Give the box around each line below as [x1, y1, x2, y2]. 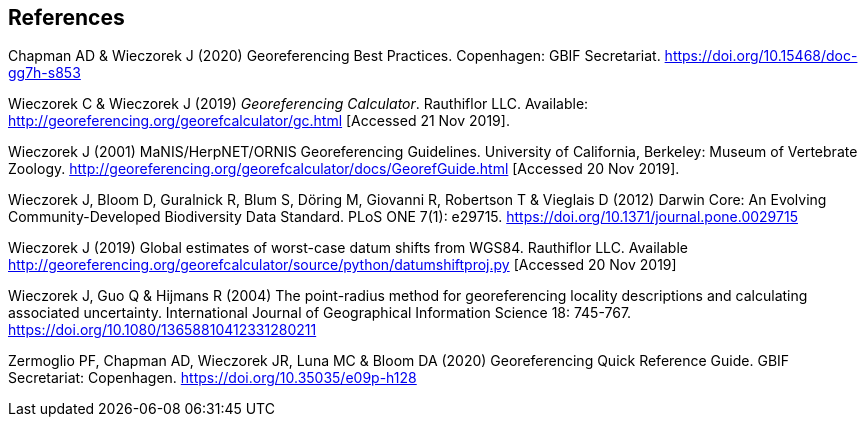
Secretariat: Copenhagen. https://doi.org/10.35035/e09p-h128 [8, 369, 417, 387]
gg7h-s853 [8, 64, 81, 82]
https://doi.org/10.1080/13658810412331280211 [8, 321, 317, 339]
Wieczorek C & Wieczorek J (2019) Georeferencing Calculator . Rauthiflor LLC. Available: [8, 95, 589, 113]
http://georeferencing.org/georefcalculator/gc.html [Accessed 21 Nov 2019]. [8, 112, 510, 130]
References [8, 5, 125, 30]
